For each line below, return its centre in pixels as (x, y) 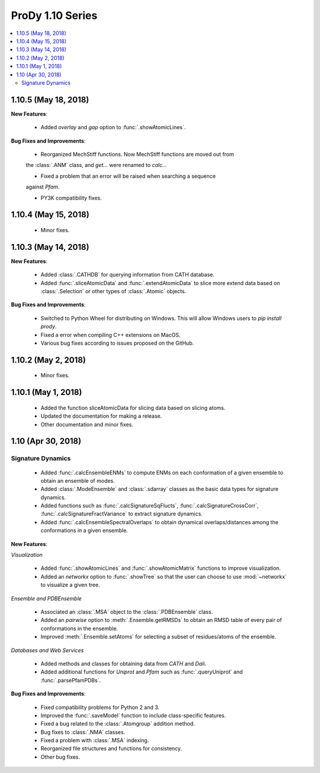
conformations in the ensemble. (79, 628)
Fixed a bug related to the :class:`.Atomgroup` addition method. (118, 724)
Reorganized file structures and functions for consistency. (111, 749)
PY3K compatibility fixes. (71, 198)
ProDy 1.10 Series (54, 15)
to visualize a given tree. (70, 585)
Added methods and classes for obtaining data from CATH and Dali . (124, 663)
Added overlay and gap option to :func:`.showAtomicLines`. (113, 127)
